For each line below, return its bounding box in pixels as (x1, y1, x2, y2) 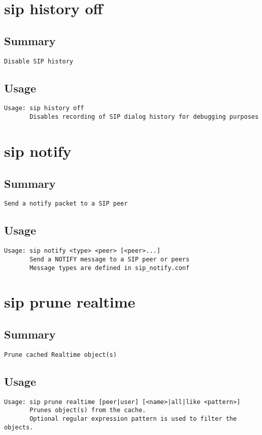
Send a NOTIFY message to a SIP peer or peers (29, 255, 190, 263)
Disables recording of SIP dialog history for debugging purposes (29, 113, 259, 121)
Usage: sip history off (4, 105, 84, 112)
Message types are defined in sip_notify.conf (29, 264, 190, 272)
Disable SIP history (4, 57, 74, 65)
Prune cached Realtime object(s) (4, 351, 117, 358)
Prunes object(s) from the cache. (29, 407, 146, 414)
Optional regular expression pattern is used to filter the (29, 415, 237, 422)
